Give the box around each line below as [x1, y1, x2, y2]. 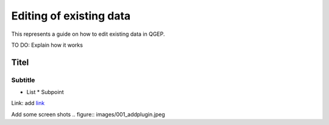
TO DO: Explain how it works [11, 41, 83, 49]
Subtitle [11, 76, 35, 84]
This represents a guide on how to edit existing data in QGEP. [11, 30, 165, 38]
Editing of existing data [11, 9, 131, 22]
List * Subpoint [26, 89, 64, 96]
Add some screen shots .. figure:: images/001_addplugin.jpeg [11, 110, 166, 118]
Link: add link [11, 100, 45, 107]
